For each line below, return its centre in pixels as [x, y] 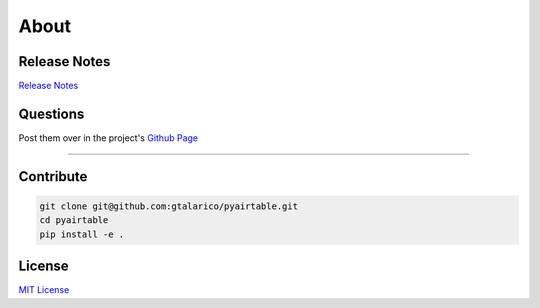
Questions [51, 113]
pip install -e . [82, 234]
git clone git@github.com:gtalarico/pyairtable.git [169, 206]
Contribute [53, 176]
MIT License [44, 290]
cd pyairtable [74, 220]
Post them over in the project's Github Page [108, 137]
